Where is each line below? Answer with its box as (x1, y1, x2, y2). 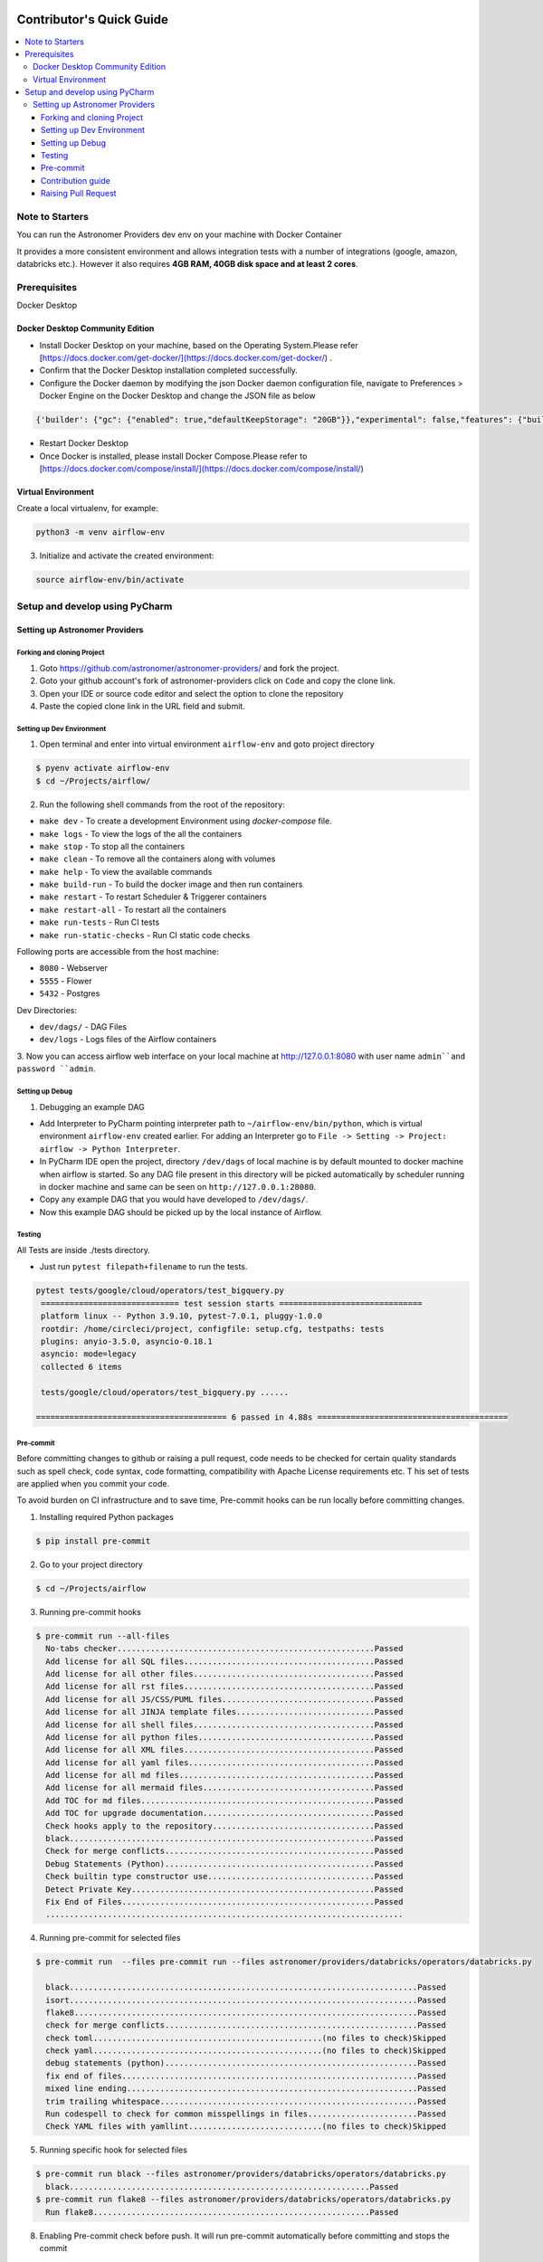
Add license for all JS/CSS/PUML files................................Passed (45, 1694, 404, 1705)
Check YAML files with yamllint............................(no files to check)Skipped (45, 2122, 447, 2132)
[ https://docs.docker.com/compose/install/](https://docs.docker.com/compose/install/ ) (39, 462, 364, 474)
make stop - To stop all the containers (39, 841, 186, 851)
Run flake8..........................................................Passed (45, 2207, 399, 2217)
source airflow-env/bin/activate (35, 575, 185, 585)
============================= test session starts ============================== (41, 1298, 423, 1308)
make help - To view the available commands (39, 866, 213, 877)
